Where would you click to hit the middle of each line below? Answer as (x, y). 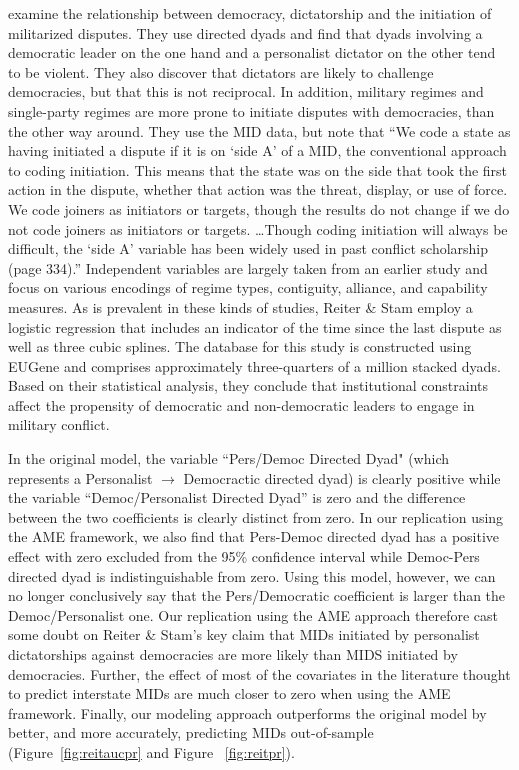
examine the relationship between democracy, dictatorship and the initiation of (250, 13)
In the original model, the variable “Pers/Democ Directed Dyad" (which (229, 458)
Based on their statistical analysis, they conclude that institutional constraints (248, 385)
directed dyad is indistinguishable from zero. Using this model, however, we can (252, 575)
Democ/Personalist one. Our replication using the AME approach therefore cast (253, 614)
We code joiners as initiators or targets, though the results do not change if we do (259, 208)
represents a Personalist (80, 477)
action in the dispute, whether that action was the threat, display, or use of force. (258, 189)
